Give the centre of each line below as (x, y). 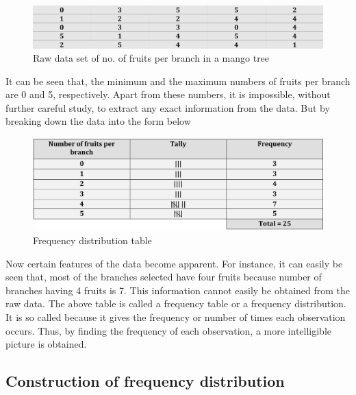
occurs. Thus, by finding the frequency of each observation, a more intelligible (169, 330)
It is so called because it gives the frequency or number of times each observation (176, 317)
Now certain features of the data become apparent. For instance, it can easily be (174, 263)
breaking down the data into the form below (98, 121)
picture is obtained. (46, 344)
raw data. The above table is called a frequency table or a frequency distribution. (176, 303)
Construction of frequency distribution (145, 381)
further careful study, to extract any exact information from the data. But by (168, 107)
